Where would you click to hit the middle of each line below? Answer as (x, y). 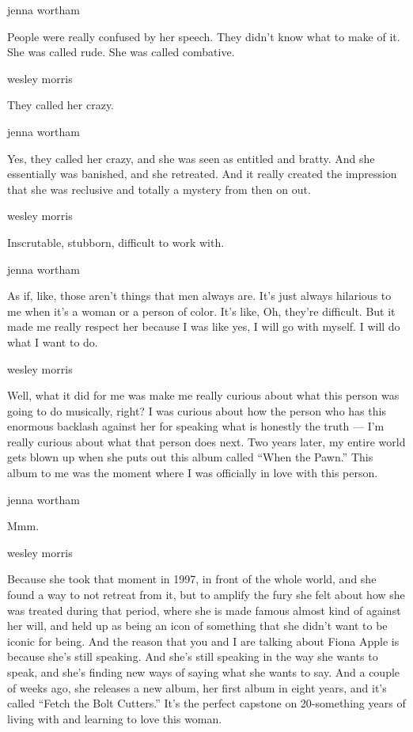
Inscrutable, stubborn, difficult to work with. (116, 242)
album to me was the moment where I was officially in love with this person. (193, 473)
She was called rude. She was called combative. (121, 52)
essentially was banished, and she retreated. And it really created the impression (202, 174)
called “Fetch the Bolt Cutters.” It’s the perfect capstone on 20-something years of (206, 703)
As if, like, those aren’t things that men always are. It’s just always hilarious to (199, 296)
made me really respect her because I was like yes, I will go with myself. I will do (204, 326)
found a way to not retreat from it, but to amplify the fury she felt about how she (206, 595)
